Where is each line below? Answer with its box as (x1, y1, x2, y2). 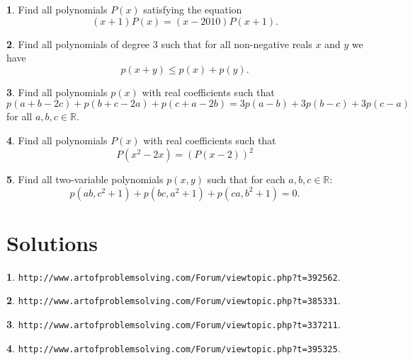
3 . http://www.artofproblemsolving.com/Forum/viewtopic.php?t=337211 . (6, 317, 341, 332)
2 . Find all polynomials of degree (6, 36, 150, 51)
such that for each (207, 172, 285, 187)
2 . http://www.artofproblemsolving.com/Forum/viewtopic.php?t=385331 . (6, 293, 341, 308)
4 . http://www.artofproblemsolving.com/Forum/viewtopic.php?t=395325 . (6, 340, 341, 355)
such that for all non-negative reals (161, 36, 312, 51)
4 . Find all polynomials (6, 132, 108, 147)
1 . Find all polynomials (6, 2, 108, 16)
